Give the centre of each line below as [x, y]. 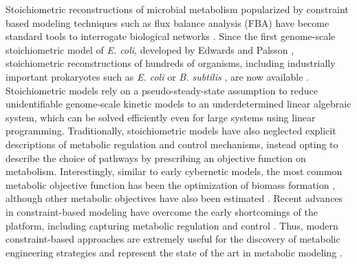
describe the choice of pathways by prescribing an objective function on [156, 158]
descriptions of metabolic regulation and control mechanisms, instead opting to [172, 144]
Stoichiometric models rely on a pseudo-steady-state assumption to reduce [162, 90]
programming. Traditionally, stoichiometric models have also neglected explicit [171, 131]
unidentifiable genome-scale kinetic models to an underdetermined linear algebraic [178, 104]
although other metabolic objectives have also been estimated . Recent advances [174, 198]
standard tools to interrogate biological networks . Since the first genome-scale [171, 36]
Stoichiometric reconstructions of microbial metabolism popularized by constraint [177, 9]
